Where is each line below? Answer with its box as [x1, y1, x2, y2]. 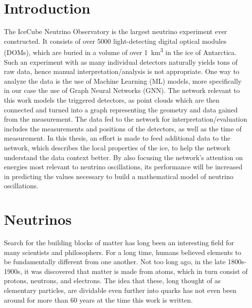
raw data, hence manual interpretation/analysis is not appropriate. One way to [4, 66, 239, 76]
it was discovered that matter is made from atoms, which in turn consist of [24, 266, 248, 276]
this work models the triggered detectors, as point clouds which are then [4, 94, 220, 105]
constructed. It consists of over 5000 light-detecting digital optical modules [4, 36, 227, 46]
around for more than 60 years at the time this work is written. [4, 294, 193, 305]
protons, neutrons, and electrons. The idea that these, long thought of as [4, 275, 221, 286]
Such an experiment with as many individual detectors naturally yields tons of [4, 56, 238, 67]
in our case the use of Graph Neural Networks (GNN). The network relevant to [4, 85, 240, 95]
